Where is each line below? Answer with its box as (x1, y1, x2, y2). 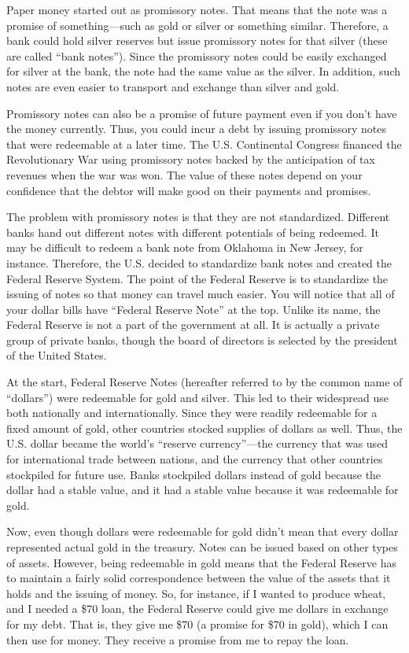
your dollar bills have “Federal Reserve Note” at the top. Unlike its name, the (6, 301, 381, 317)
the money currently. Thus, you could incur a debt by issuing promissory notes (6, 120, 386, 137)
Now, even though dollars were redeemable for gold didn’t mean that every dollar (6, 523, 399, 540)
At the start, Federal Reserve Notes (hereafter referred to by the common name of (6, 374, 403, 390)
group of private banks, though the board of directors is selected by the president (6, 331, 398, 348)
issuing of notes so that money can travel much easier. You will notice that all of (6, 286, 395, 302)
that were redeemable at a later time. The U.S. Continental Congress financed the (6, 135, 402, 152)
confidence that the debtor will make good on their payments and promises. (6, 182, 371, 198)
